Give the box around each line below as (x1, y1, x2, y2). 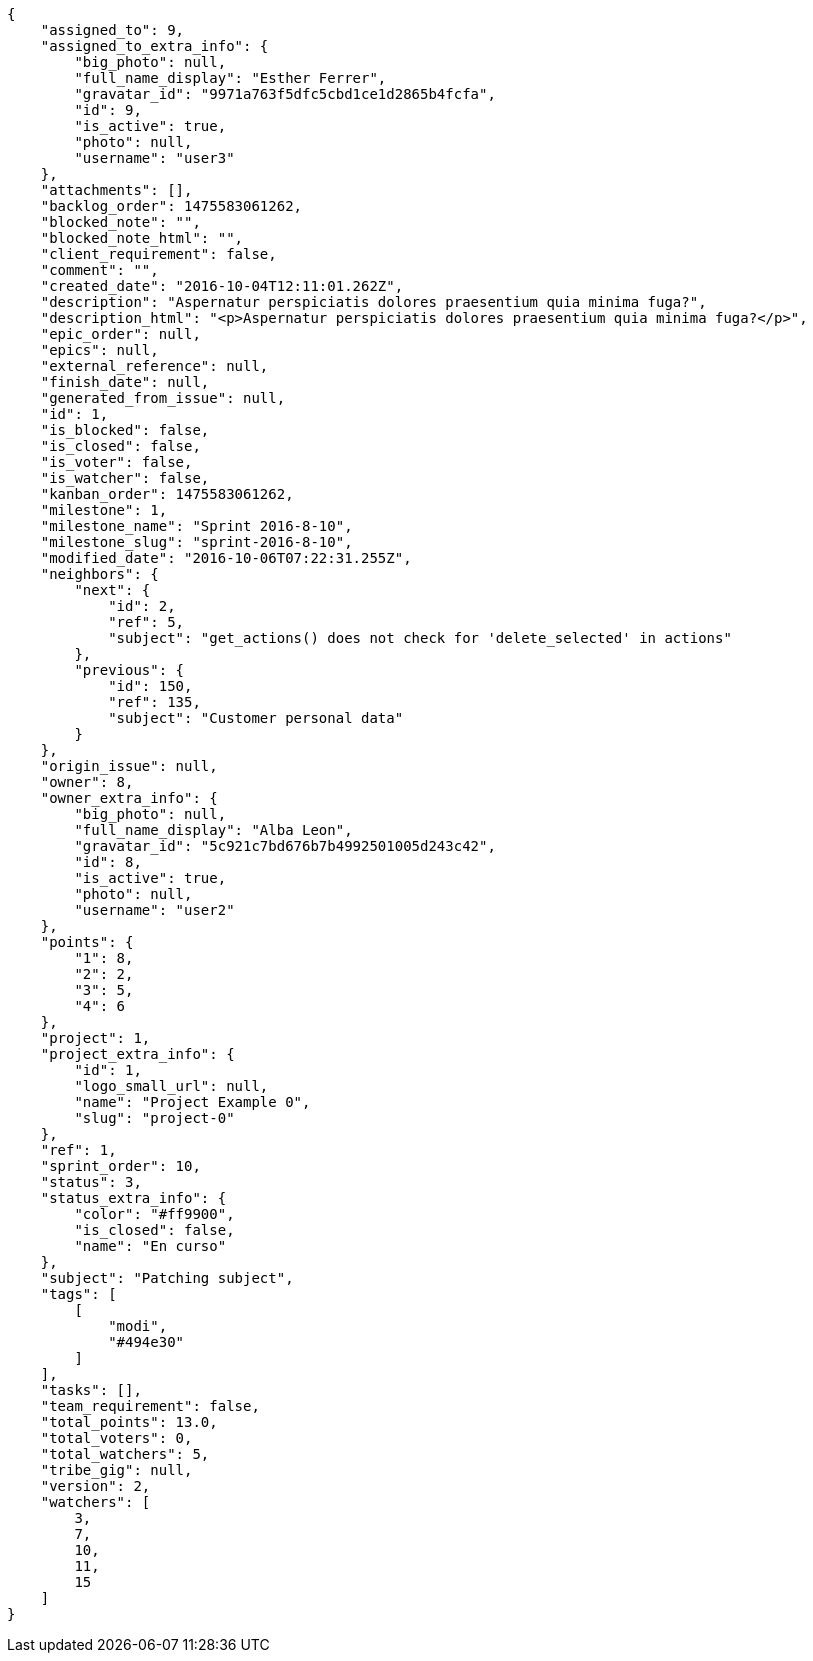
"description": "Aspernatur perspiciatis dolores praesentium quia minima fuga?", (40, 294, 707, 310)
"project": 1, (40, 1030, 151, 1046)
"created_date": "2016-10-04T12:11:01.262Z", (40, 278, 404, 294)
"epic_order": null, (40, 326, 201, 342)
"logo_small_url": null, (74, 1078, 269, 1094)
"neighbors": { (40, 566, 159, 582)
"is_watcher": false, (40, 470, 210, 486)
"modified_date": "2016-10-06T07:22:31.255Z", (40, 550, 412, 566)
